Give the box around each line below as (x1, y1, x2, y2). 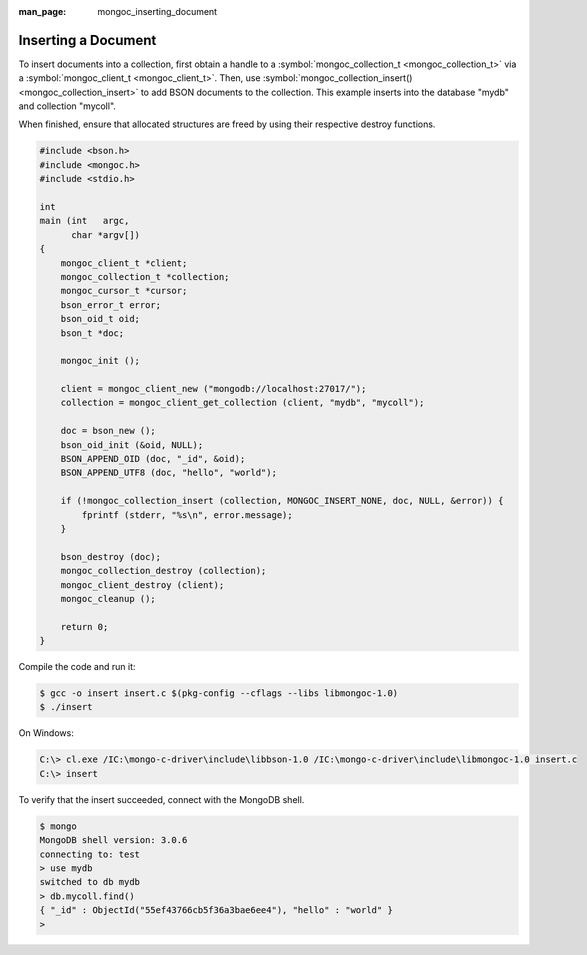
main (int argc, (39, 215, 130, 227)
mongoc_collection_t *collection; (60, 271, 230, 282)
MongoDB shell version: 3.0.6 (39, 835, 188, 846)
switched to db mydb (39, 876, 140, 888)
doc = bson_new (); (60, 425, 157, 437)
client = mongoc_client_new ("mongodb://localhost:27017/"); (60, 383, 367, 395)
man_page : (18, 6, 67, 17)
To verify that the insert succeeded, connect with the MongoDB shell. (18, 793, 305, 805)
